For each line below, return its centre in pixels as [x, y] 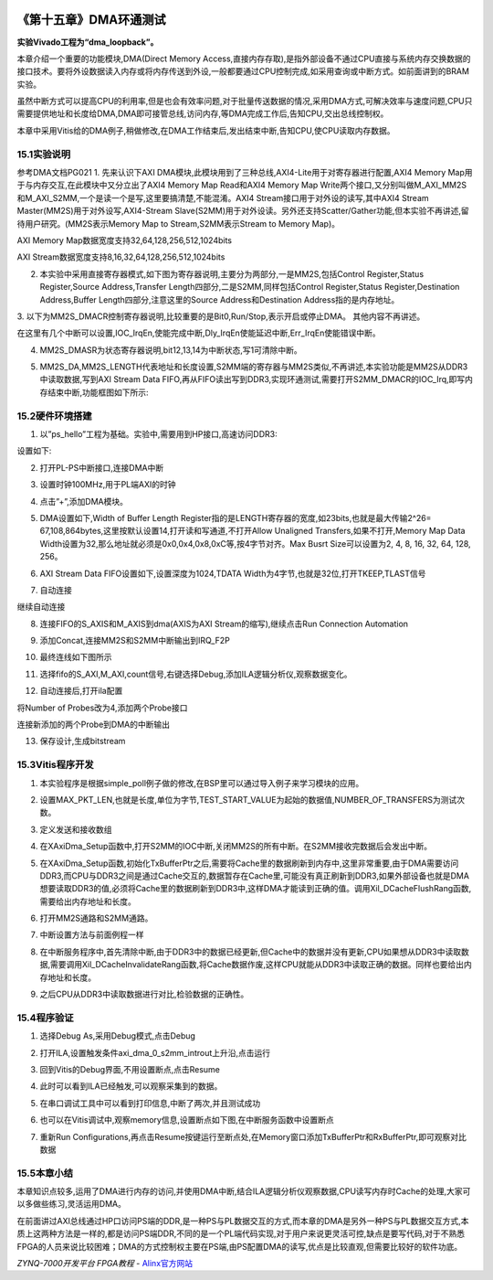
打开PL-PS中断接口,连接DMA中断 [102, 467]
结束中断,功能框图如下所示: [98, 392]
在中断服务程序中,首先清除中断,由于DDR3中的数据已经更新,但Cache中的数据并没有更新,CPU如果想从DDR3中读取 [250, 952]
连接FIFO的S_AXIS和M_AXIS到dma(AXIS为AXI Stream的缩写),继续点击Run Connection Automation [224, 624]
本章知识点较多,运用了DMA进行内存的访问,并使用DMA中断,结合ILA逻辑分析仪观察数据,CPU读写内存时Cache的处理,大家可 [244, 1191]
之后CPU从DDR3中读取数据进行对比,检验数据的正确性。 [144, 994]
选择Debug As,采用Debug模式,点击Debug [118, 1036]
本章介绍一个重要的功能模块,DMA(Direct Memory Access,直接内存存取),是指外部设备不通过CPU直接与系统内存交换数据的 [244, 59]
